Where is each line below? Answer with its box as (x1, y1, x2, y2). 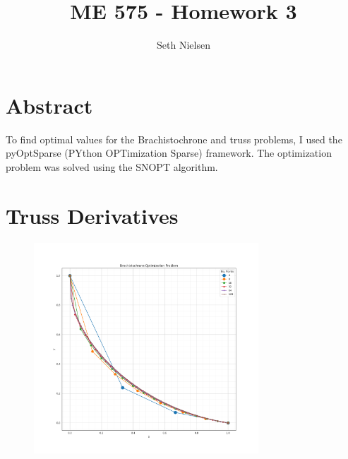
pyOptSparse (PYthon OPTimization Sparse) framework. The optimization (6, 145, 332, 160)
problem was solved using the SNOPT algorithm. (6, 159, 218, 174)
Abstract (6, 90, 93, 119)
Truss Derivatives (6, 201, 179, 229)
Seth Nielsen (157, 37, 210, 52)
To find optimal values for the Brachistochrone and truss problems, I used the (6, 131, 342, 146)
